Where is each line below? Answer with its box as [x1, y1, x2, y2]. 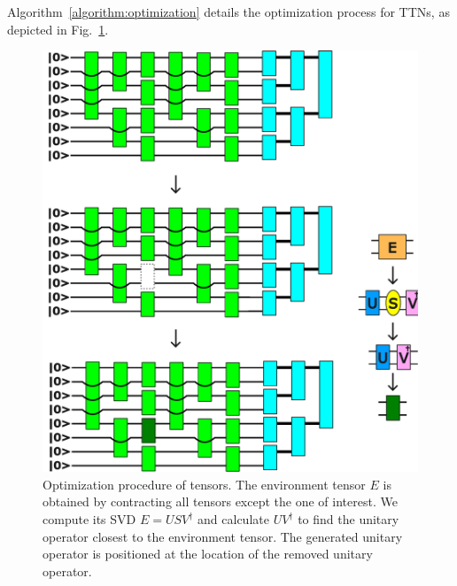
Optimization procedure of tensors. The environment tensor [43, 474, 366, 493]
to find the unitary [298, 510, 399, 528]
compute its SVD [43, 510, 136, 528]
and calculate [198, 510, 269, 528]
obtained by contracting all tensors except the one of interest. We [43, 492, 398, 511]
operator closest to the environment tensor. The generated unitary [43, 527, 403, 545]
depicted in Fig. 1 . [7, 19, 109, 38]
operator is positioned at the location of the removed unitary [43, 544, 373, 563]
